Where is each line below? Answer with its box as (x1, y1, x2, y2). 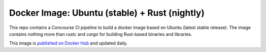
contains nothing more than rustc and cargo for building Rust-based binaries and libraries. (9, 31, 192, 37)
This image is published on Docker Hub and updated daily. (9, 40, 128, 46)
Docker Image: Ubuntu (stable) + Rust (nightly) (9, 7, 205, 18)
